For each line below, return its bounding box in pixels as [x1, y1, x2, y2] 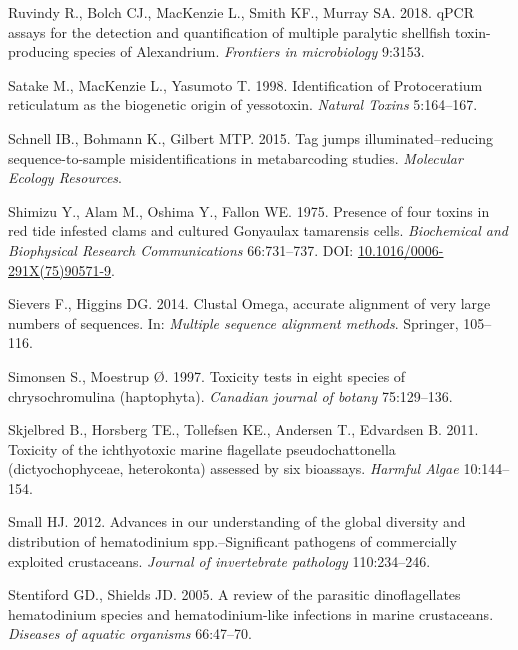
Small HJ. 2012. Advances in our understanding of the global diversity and [8, 511, 466, 532]
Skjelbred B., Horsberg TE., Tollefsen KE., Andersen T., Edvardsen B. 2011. [8, 419, 479, 440]
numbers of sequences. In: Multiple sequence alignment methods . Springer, [8, 312, 459, 333]
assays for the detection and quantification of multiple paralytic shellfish [8, 21, 451, 42]
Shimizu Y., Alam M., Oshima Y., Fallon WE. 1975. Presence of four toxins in [8, 200, 490, 221]
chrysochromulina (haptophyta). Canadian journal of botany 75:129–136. [8, 385, 453, 406]
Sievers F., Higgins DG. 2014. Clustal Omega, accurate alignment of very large [8, 293, 491, 314]
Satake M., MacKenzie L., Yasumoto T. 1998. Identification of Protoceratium [8, 74, 483, 95]
